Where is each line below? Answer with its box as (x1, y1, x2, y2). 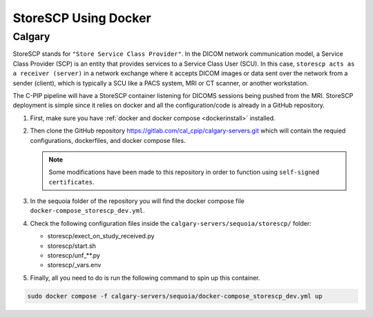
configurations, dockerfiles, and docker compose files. (30, 136, 186, 144)
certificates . (48, 177, 95, 186)
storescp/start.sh (47, 242, 97, 250)
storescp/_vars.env (47, 261, 102, 269)
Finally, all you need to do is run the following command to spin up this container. (30, 273, 260, 282)
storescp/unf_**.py (47, 251, 100, 260)
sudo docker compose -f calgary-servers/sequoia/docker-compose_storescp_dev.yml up (27, 292, 323, 300)
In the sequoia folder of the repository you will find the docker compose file (30, 197, 245, 205)
